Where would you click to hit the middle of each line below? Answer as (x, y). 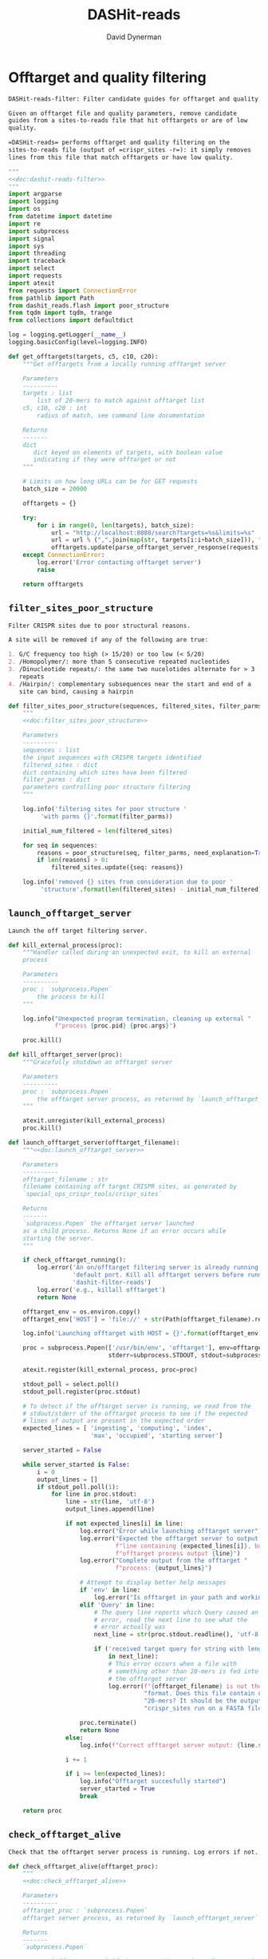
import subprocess (39, 231)
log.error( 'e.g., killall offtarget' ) (101, 1289)
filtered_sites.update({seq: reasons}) (117, 868)
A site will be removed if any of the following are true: (108, 640)
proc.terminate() (108, 1723)
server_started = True (117, 1789)
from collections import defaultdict (71, 320)
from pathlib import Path (51, 298)
